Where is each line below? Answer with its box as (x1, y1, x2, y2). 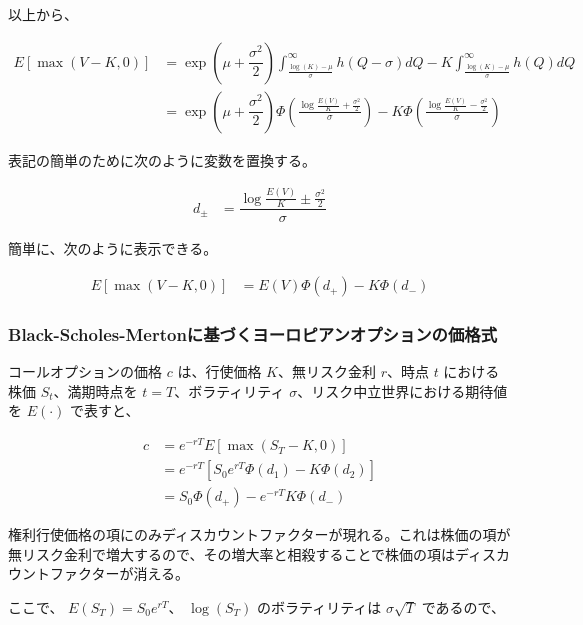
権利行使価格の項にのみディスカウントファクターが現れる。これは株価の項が (8, 524, 511, 545)
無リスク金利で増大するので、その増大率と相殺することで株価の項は (8, 543, 456, 564)
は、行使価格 (177, 361, 262, 382)
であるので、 (421, 597, 505, 618)
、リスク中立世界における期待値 (297, 380, 508, 401)
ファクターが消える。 (49, 563, 190, 584)
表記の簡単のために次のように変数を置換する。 (8, 149, 316, 170)
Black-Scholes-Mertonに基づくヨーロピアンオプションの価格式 (8, 322, 498, 346)
